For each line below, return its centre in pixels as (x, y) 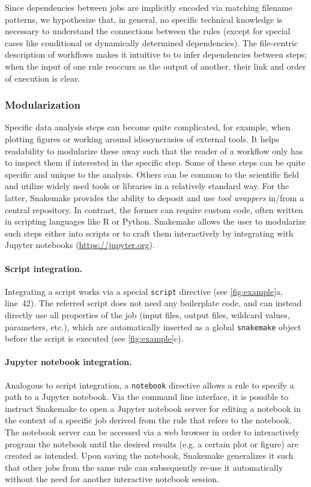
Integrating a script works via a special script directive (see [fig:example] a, (144, 291)
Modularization (43, 105)
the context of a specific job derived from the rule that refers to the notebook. (148, 420)
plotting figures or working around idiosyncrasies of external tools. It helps (142, 138)
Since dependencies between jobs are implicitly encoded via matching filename (149, 7)
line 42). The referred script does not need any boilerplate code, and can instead (153, 303)
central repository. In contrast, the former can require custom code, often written (154, 209)
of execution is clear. (43, 78)
